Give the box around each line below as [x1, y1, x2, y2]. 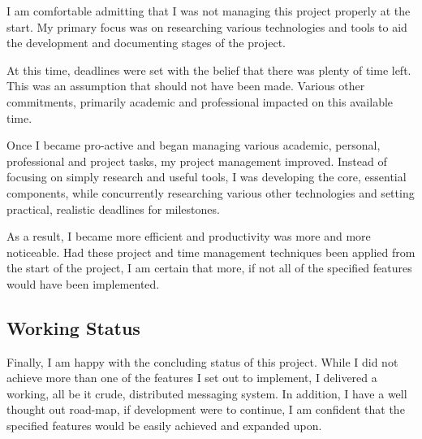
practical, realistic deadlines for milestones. [6, 200, 220, 217]
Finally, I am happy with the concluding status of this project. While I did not [6, 353, 398, 370]
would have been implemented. [6, 275, 160, 292]
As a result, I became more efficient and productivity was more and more [6, 228, 371, 245]
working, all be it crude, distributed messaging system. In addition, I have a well [6, 385, 407, 402]
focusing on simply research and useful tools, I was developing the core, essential [6, 168, 407, 185]
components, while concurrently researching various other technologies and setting [6, 184, 415, 201]
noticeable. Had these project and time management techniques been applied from [6, 243, 416, 260]
